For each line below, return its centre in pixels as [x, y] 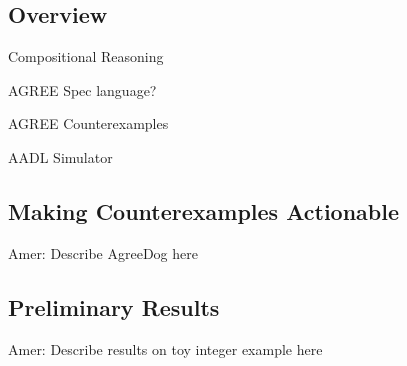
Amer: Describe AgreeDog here [103, 252]
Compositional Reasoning [86, 56]
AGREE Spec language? [82, 89]
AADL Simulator [60, 156]
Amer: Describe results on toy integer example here [165, 348]
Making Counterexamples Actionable [203, 210]
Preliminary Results [114, 306]
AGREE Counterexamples [88, 123]
